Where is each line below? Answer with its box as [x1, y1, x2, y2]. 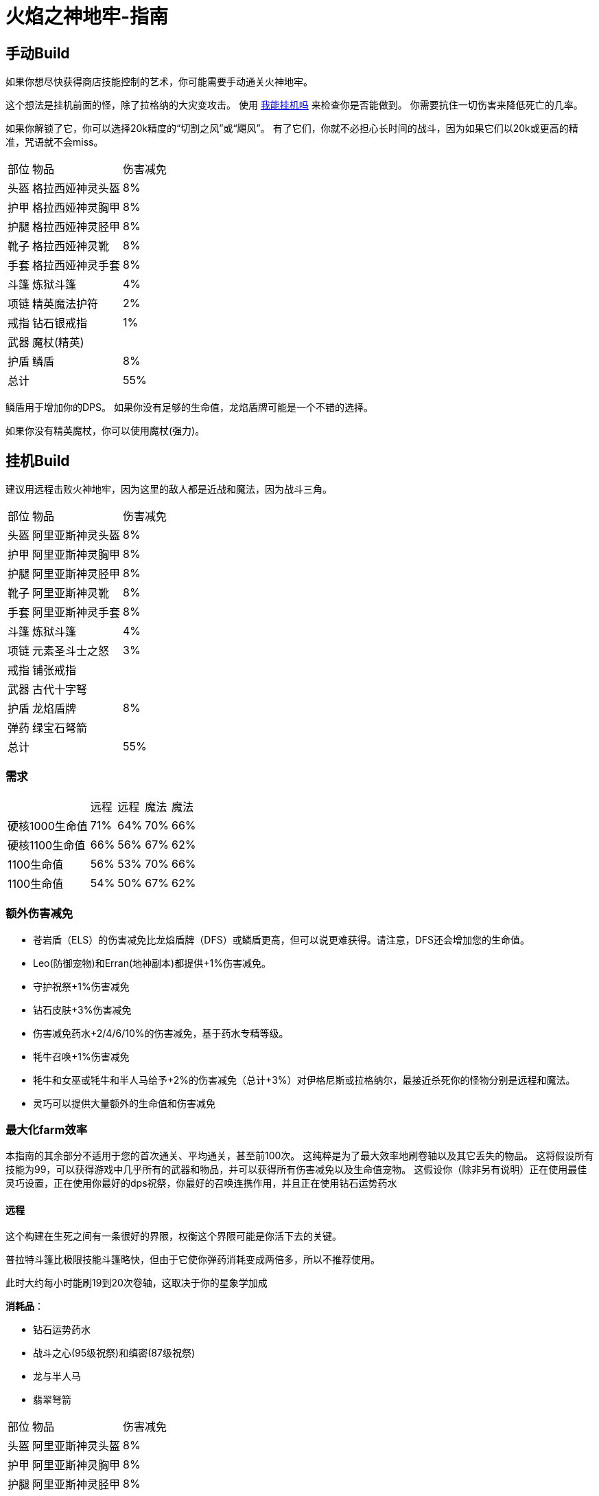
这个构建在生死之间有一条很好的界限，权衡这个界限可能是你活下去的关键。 [5, 1230, 342, 1242]
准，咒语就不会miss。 [5, 136, 104, 148]
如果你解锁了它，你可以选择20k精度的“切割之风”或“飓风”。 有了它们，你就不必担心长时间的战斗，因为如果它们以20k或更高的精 [5, 122, 578, 135]
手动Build [5, 44, 70, 62]
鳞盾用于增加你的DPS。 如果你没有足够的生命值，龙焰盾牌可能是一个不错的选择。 [5, 401, 373, 414]
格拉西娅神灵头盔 [32, 181, 121, 196]
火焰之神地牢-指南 [5, 5, 169, 28]
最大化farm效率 [5, 1122, 88, 1137]
